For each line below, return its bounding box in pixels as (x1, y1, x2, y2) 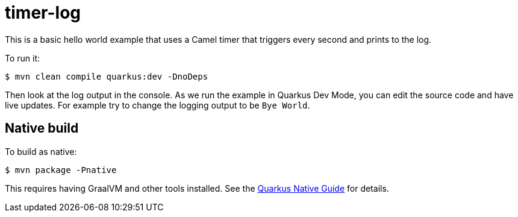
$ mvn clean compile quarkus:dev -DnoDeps (5, 71, 208, 81)
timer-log (5, 2, 81, 23)
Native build (5, 121, 79, 136)
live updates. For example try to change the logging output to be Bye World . (5, 99, 310, 110)
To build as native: (5, 146, 77, 157)
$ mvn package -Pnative (5, 165, 117, 175)
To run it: (5, 52, 40, 63)
